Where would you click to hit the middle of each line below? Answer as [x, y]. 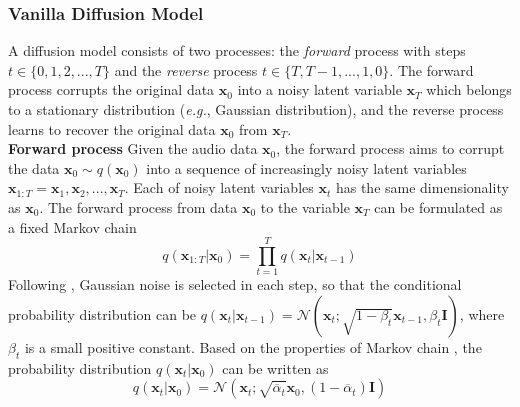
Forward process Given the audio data [133, 148]
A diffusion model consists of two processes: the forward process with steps [237, 50]
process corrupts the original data [111, 89]
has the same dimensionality [422, 187]
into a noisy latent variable [319, 89]
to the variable [305, 206]
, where [482, 313]
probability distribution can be [102, 313]
